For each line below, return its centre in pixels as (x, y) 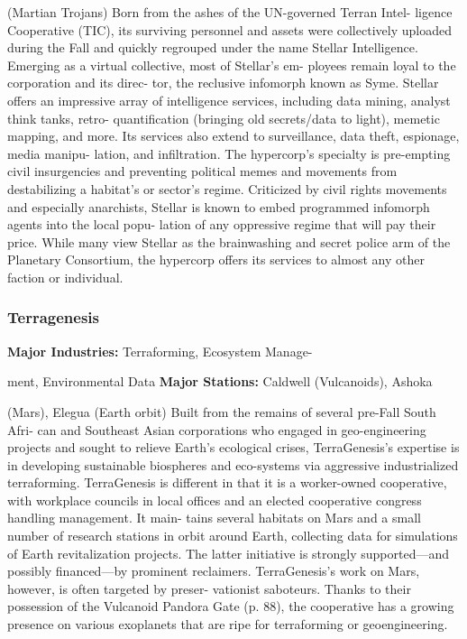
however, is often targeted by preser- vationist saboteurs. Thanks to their (209, 588)
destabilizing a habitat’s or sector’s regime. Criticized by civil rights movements (227, 188)
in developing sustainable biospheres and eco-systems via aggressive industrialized (233, 464)
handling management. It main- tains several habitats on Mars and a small (214, 518)
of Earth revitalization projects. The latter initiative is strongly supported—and (229, 553)
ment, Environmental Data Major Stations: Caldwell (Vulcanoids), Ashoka (220, 381)
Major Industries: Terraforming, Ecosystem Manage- (160, 351)
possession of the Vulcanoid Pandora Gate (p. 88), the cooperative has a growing (231, 606)
